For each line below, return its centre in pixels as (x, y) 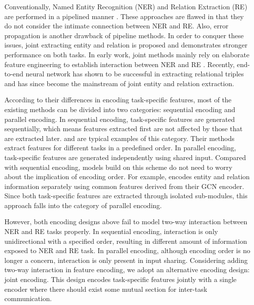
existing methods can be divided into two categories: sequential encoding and (120, 109)
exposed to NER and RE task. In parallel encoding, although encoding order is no (127, 250)
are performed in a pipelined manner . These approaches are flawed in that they (124, 16)
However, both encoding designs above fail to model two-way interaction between (126, 222)
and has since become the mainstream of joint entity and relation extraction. (119, 83)
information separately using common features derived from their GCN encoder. (124, 186)
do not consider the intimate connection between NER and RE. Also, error (116, 26)
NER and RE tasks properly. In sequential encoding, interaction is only (111, 231)
